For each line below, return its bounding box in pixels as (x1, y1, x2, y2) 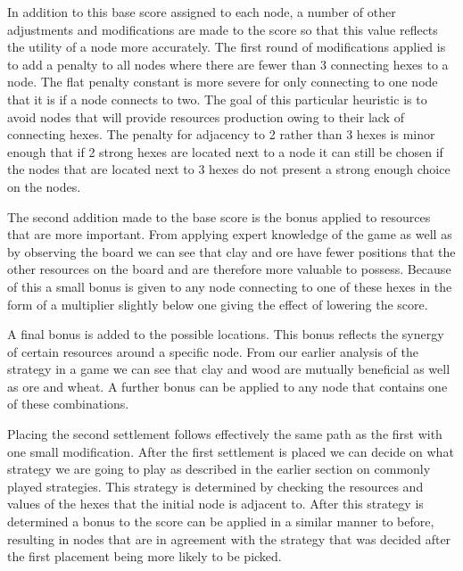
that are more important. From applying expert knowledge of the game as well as (7, 225, 452, 244)
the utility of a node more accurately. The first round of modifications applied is (7, 37, 446, 56)
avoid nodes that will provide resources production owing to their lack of (7, 107, 404, 126)
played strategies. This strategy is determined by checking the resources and (7, 476, 424, 495)
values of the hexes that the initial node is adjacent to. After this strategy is (7, 494, 424, 513)
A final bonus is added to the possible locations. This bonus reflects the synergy (7, 325, 444, 343)
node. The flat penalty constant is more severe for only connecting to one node (7, 72, 438, 91)
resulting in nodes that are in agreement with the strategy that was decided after (7, 529, 451, 548)
